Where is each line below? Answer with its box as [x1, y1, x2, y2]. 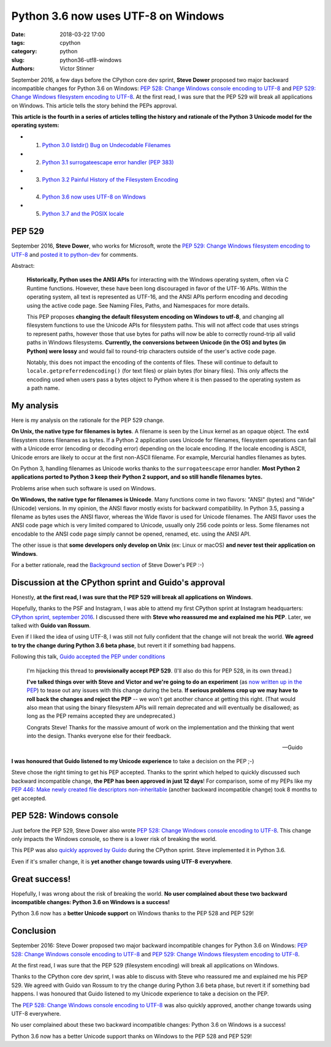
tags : [11, 39, 25, 46]
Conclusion [11, 926, 56, 936]
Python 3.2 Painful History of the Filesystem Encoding [42, 175, 178, 183]
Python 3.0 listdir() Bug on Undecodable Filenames [42, 142, 171, 149]
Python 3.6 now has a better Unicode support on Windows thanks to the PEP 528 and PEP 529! [11, 910, 254, 917]
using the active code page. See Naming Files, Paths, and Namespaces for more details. [26, 302, 249, 309]
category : [11, 48, 37, 55]
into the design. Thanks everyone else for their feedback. [26, 733, 172, 740]
